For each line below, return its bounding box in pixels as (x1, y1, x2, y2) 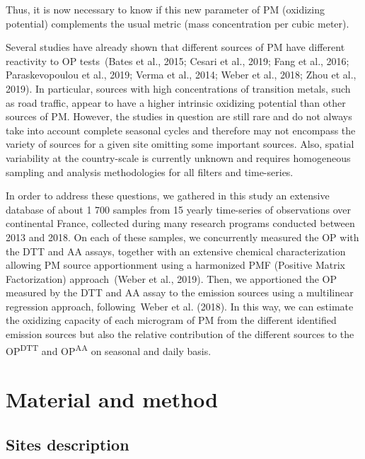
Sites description (6, 433, 129, 455)
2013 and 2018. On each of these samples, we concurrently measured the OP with (6, 229, 359, 244)
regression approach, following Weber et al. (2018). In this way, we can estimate (6, 298, 354, 313)
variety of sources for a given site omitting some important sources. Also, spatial (6, 136, 354, 151)
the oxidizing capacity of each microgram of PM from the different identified (6, 313, 337, 327)
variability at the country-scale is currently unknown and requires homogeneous (6, 150, 351, 165)
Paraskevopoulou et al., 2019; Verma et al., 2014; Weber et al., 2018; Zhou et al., (6, 67, 357, 82)
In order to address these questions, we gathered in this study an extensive (6, 188, 330, 203)
